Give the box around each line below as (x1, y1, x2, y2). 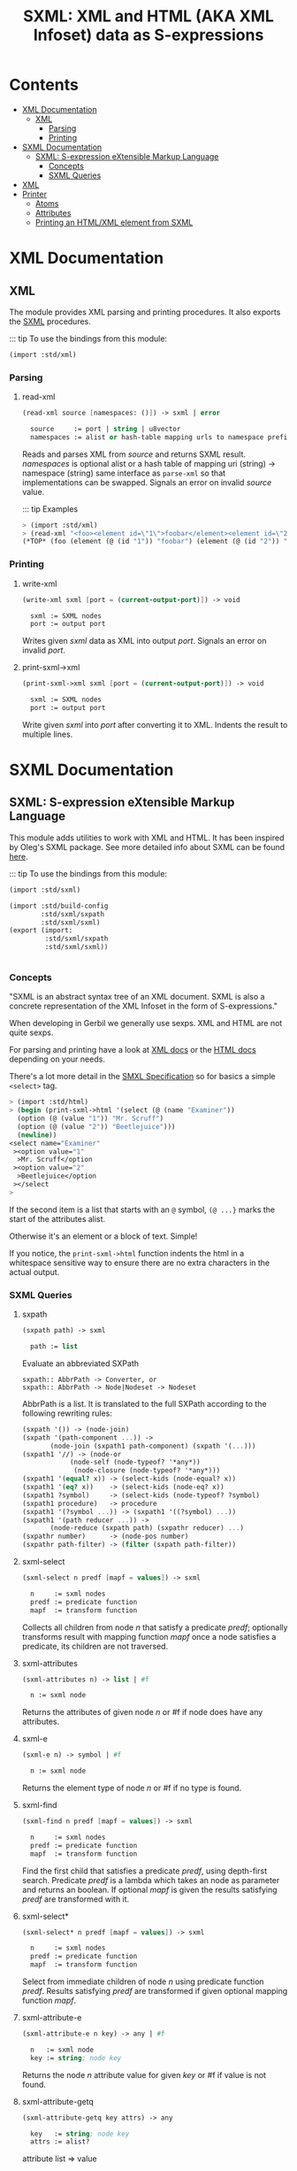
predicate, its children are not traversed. (21, 1641, 169, 1651)
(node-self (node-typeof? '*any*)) (69, 1458, 201, 1467)
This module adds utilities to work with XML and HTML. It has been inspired (9, 832, 285, 843)
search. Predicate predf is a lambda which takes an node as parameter (21, 1874, 280, 1885)
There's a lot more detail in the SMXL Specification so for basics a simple (9, 1071, 276, 1082)
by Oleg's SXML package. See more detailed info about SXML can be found (9, 841, 286, 852)
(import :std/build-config (9, 901, 109, 910)
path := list (30, 1342, 79, 1351)
